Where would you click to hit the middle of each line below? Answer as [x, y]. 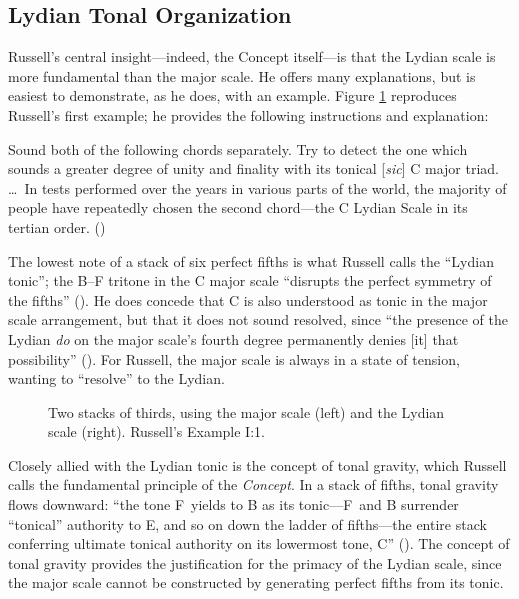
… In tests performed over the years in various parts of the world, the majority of [257, 187]
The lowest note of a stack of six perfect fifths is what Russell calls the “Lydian [251, 260]
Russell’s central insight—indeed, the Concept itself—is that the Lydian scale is [252, 56]
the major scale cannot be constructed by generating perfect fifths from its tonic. [256, 582]
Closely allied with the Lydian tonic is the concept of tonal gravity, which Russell [257, 464]
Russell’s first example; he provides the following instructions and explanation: [248, 114]
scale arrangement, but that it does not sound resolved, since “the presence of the [258, 319]
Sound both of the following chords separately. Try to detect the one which [238, 148]
